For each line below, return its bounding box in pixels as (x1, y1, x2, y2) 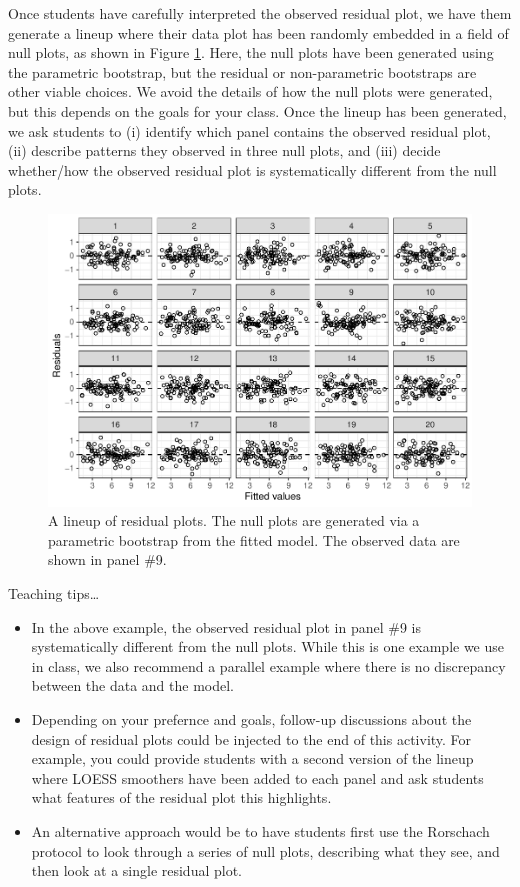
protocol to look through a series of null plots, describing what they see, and (31, 840, 500, 861)
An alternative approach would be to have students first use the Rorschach (31, 820, 490, 841)
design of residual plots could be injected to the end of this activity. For (31, 728, 472, 749)
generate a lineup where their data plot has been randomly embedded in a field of (8, 22, 509, 43)
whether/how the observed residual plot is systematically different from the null (8, 159, 497, 180)
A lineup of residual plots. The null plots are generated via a (48, 510, 420, 531)
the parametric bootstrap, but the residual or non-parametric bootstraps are (8, 61, 477, 82)
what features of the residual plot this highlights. (31, 787, 332, 808)
